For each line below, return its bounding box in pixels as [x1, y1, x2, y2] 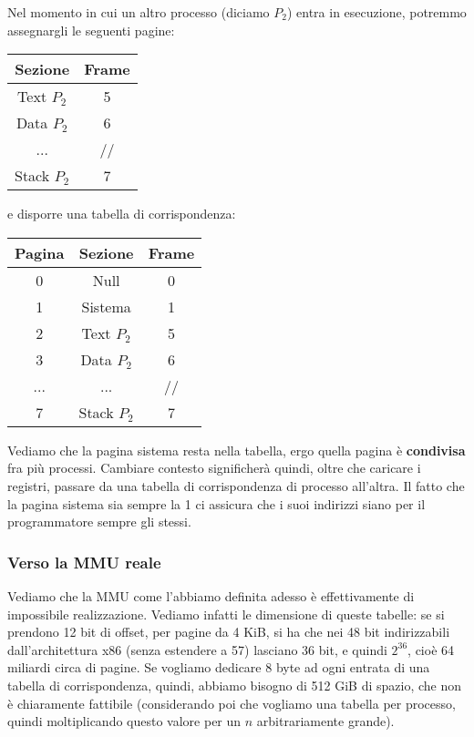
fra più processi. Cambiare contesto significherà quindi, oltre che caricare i [7, 458, 421, 477]
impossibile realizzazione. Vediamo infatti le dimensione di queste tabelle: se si [7, 604, 445, 623]
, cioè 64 [407, 640, 455, 659]
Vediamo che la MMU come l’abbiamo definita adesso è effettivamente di [7, 586, 415, 605]
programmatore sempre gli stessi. [7, 512, 191, 531]
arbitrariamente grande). [256, 711, 395, 731]
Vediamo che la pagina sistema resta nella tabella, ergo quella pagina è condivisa [7, 440, 466, 459]
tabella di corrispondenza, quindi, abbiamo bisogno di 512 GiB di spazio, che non [7, 675, 462, 694]
